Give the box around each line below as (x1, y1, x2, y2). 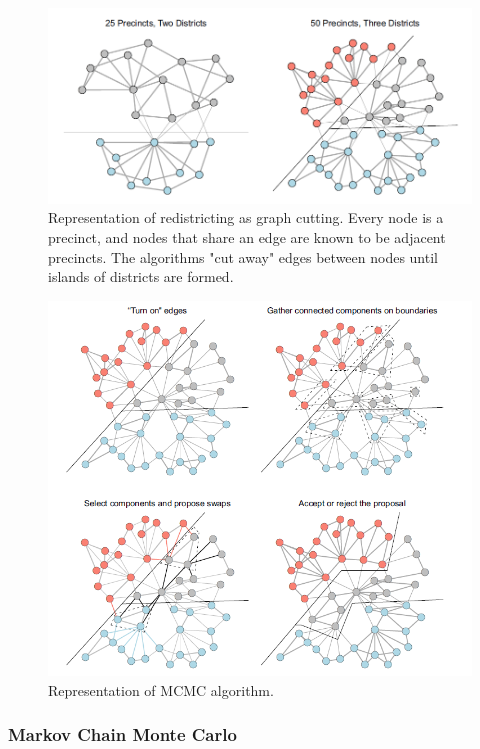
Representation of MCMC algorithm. (48, 679, 274, 700)
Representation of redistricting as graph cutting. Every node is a (48, 207, 444, 228)
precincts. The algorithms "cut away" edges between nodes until (48, 246, 438, 267)
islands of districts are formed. (48, 266, 234, 287)
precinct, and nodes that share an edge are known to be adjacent (48, 226, 446, 247)
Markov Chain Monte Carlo (8, 722, 237, 747)
